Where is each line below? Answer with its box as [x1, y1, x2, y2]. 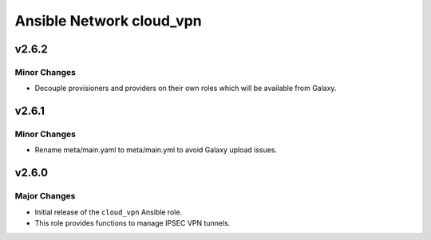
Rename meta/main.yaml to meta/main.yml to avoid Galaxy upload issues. [34, 145, 278, 155]
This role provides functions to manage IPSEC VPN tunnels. [34, 218, 231, 228]
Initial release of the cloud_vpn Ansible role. [34, 207, 183, 217]
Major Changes [14, 191, 76, 202]
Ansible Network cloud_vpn [14, 12, 203, 30]
